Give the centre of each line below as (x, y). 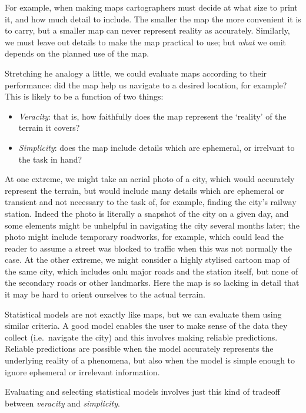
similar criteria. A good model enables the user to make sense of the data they (146, 326)
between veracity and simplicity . (62, 403)
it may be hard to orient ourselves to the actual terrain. (105, 294)
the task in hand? (50, 159)
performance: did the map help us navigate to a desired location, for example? (146, 85)
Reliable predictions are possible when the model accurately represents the (139, 348)
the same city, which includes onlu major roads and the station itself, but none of (152, 271)
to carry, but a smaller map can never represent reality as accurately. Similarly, (147, 30)
